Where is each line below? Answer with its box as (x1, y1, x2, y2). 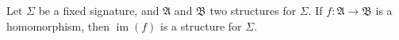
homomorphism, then (6, 17, 110, 34)
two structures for (209, 2, 297, 18)
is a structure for (160, 17, 242, 34)
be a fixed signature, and (38, 2, 159, 18)
